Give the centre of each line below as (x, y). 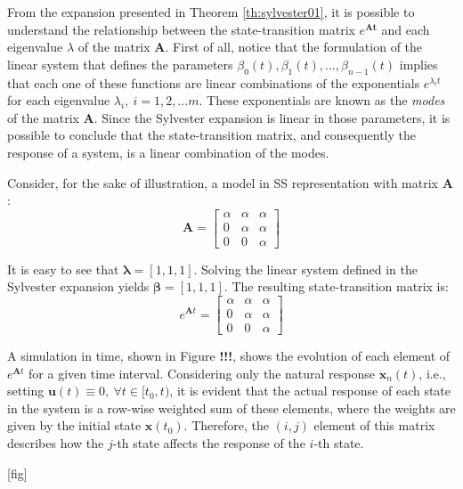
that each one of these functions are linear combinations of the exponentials (214, 82)
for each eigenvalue (59, 100)
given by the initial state (74, 425)
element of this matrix (374, 425)
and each (406, 29)
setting (26, 391)
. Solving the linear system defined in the (305, 269)
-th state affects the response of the (209, 443)
